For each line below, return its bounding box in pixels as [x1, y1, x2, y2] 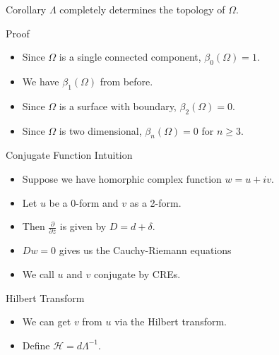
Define [22, 337, 50, 352]
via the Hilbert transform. [114, 314, 227, 329]
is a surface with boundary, [59, 98, 177, 113]
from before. [100, 73, 153, 88]
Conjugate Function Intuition [6, 148, 133, 162]
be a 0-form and [49, 195, 119, 210]
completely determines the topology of [59, 2, 225, 16]
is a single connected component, [59, 49, 201, 64]
